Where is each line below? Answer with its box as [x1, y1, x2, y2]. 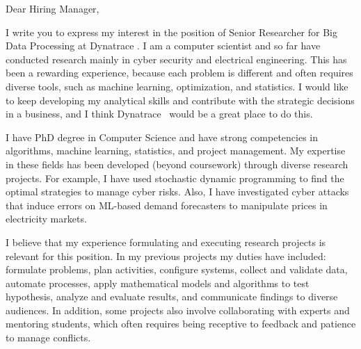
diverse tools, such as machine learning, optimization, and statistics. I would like [6, 79, 348, 93]
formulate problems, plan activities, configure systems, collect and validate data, [6, 262, 348, 277]
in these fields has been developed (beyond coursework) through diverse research [6, 156, 348, 171]
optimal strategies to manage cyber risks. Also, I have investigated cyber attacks [6, 184, 349, 199]
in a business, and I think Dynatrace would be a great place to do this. [6, 106, 313, 121]
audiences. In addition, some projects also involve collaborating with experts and [6, 302, 350, 317]
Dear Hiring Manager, [6, 1, 99, 15]
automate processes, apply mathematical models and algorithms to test [6, 275, 310, 290]
